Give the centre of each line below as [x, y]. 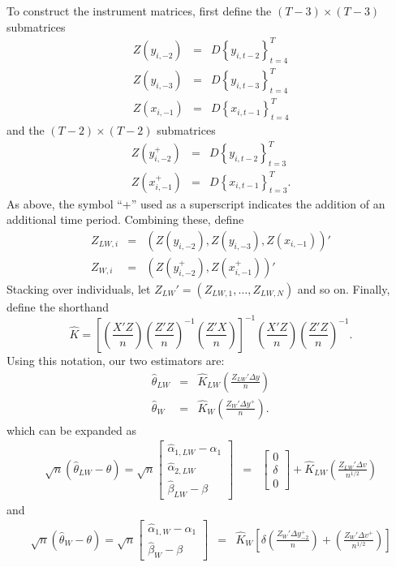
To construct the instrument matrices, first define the [139, 11]
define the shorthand [58, 306]
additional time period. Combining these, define [125, 219]
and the [26, 130]
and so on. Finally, [344, 288]
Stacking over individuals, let [79, 288]
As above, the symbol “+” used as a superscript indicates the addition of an [196, 203]
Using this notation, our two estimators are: [116, 360]
